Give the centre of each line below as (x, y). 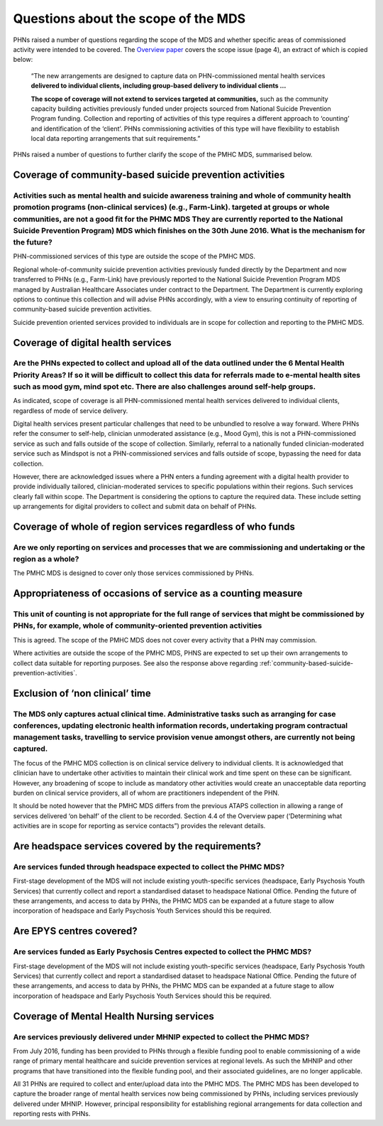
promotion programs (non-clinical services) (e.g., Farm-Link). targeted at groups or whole (171, 208)
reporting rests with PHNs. (52, 1114)
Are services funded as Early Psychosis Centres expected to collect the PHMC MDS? (162, 952)
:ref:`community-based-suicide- (306, 663)
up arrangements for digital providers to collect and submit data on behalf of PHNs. (135, 506)
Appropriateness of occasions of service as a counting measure (158, 594)
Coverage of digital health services (92, 342)
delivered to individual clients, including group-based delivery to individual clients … (159, 86)
